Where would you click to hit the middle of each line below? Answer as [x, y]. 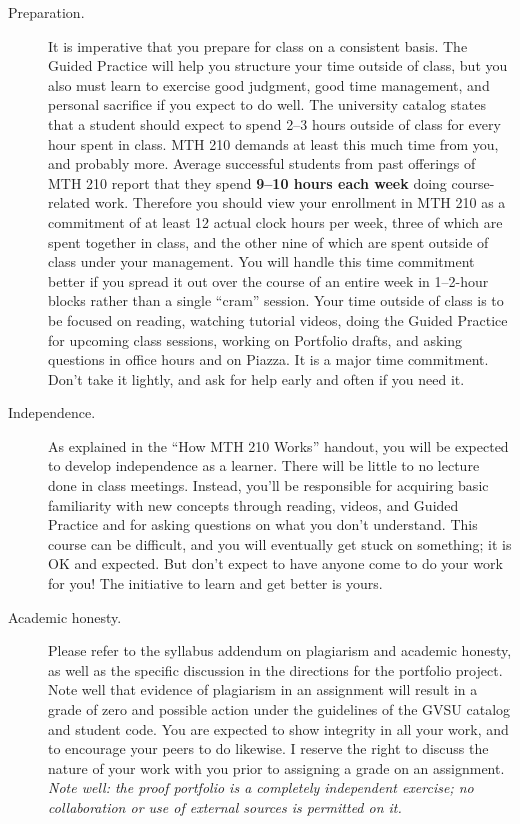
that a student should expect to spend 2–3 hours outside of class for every [274, 123]
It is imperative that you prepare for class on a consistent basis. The [258, 45]
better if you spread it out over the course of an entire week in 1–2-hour [268, 280]
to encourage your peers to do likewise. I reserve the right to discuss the [268, 748]
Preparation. [46, 12]
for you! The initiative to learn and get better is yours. [215, 583]
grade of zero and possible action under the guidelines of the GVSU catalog [279, 709]
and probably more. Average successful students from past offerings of [262, 163]
